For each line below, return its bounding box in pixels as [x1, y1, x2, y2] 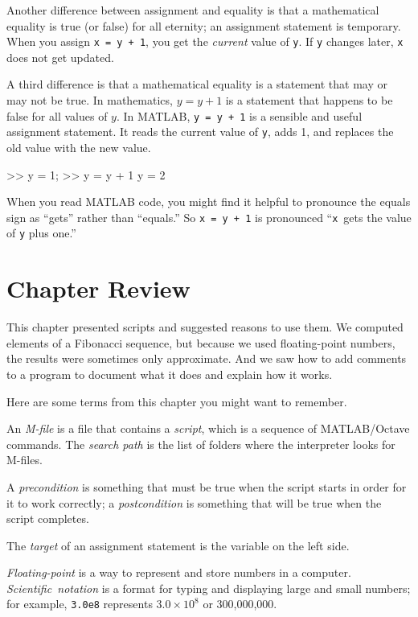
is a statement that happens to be [225, 92, 393, 109]
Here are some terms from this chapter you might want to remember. [6, 393, 347, 409]
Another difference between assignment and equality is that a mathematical [6, 2, 379, 18]
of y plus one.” [6, 224, 76, 241]
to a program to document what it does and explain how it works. [6, 365, 333, 382]
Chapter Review [6, 272, 191, 305]
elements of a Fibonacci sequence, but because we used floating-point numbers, [6, 334, 395, 351]
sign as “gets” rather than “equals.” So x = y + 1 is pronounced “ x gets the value [6, 208, 412, 225]
